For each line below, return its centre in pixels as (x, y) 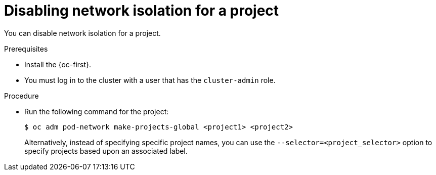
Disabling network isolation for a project (142, 11)
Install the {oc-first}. (58, 64)
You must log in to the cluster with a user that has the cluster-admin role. (150, 80)
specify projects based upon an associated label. (106, 151)
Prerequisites (26, 49)
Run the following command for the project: (97, 111)
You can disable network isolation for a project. (82, 33)
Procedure (21, 96)
